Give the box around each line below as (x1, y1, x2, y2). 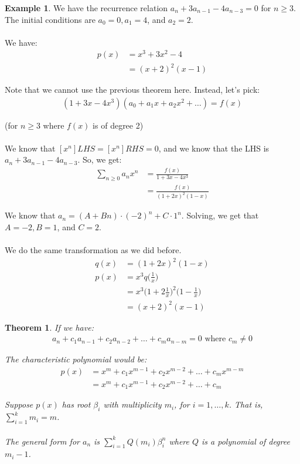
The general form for (5, 435, 80, 447)
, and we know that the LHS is (158, 142, 270, 154)
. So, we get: (77, 153, 122, 166)
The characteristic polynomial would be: (5, 353, 147, 365)
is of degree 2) (93, 119, 144, 131)
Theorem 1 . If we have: (5, 321, 94, 333)
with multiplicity (103, 398, 162, 411)
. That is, (229, 398, 263, 411)
